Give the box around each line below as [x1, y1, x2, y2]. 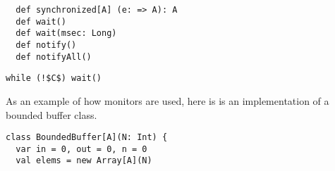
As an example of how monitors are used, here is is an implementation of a [6, 93, 329, 108]
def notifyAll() [16, 51, 92, 62]
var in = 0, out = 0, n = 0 [16, 144, 147, 154]
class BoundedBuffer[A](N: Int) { [6, 132, 168, 143]
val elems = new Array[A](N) [16, 156, 152, 166]
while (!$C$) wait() [6, 73, 102, 84]
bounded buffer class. [6, 107, 97, 122]
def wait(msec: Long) [16, 28, 117, 39]
